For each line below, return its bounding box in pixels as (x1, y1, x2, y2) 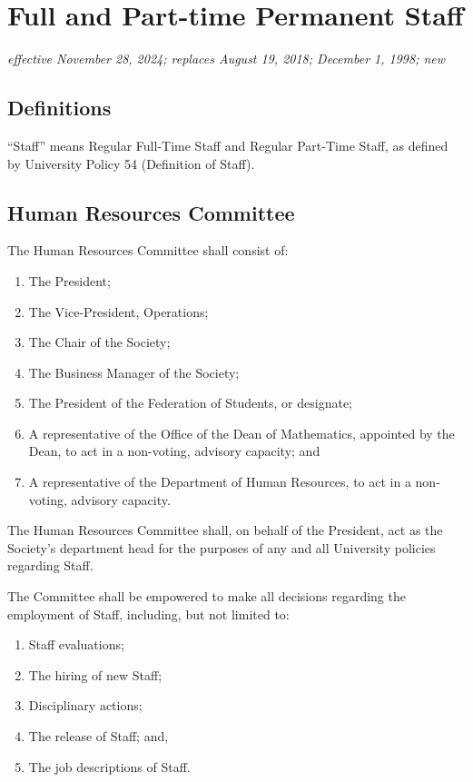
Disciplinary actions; (28, 696, 143, 715)
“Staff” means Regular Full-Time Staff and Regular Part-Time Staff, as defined (7, 135, 448, 154)
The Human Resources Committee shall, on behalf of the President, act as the (7, 520, 443, 539)
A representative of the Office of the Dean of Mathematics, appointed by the (28, 423, 455, 442)
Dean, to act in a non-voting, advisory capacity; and (28, 441, 320, 460)
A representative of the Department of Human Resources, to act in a (28, 472, 411, 491)
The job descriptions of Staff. (28, 757, 191, 776)
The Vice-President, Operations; (28, 302, 209, 321)
